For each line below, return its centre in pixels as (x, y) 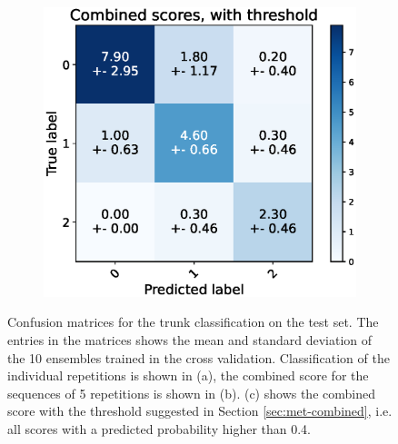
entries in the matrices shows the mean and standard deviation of (190, 339)
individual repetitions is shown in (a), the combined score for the (188, 375)
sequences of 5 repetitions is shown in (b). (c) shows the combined (191, 393)
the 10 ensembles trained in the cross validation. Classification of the (199, 357)
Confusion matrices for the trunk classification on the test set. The (193, 322)
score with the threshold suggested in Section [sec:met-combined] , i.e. (200, 411)
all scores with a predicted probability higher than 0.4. (159, 428)
